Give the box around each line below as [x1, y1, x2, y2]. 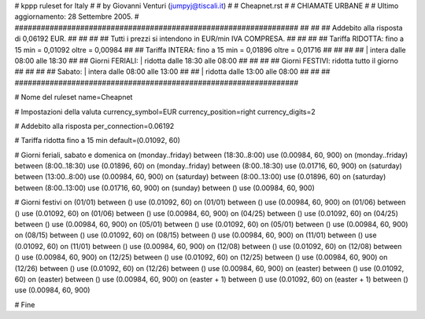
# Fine [14, 299, 35, 310]
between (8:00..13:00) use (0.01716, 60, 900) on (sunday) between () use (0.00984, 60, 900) [14, 183, 315, 192]
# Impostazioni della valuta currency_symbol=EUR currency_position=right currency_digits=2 [14, 107, 316, 116]
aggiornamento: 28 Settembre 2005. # [14, 12, 139, 21]
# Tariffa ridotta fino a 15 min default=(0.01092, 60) [14, 136, 181, 145]
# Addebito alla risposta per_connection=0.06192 [14, 121, 175, 130]
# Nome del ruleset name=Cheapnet [14, 93, 133, 102]
